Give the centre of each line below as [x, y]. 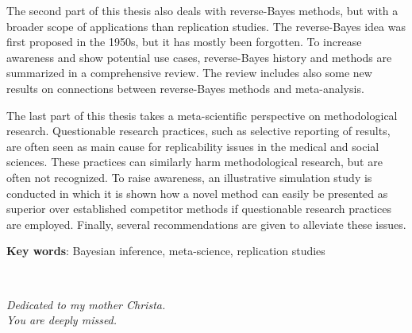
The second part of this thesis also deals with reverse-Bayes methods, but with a [202, 10]
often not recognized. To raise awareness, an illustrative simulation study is [189, 177]
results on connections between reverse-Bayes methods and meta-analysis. [185, 88]
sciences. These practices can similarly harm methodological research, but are [194, 162]
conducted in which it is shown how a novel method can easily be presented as [197, 193]
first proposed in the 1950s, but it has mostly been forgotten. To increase [184, 42]
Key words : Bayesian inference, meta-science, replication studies [166, 251]
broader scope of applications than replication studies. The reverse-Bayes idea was [206, 26]
